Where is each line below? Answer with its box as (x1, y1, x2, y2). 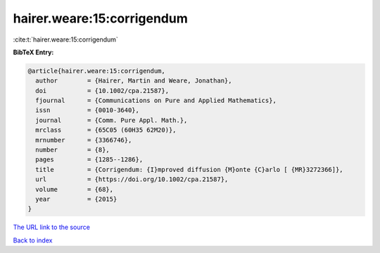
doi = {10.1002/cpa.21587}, (35, 87, 169, 94)
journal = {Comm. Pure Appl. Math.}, (35, 116, 188, 124)
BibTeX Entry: (13, 48, 54, 56)
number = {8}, (35, 146, 110, 154)
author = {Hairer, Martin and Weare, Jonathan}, (35, 77, 232, 85)
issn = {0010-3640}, (35, 106, 140, 114)
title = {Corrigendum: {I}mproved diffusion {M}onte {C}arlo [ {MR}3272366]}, (35, 166, 344, 173)
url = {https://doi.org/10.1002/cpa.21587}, (35, 175, 229, 183)
